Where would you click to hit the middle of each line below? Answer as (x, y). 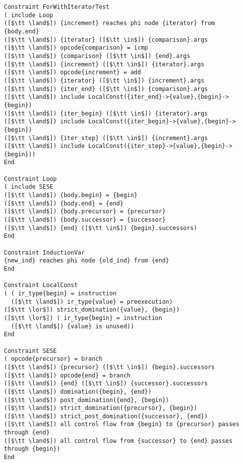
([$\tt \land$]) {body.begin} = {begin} (71, 195)
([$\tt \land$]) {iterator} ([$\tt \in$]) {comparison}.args (106, 40)
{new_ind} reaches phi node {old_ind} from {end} (87, 261)
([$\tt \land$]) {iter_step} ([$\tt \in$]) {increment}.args (106, 138)
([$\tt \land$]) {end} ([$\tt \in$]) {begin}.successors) (101, 228)
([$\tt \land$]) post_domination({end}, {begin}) (87, 400)
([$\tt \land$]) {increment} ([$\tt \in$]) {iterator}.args (104, 64)
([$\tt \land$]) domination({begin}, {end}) (78, 391)
